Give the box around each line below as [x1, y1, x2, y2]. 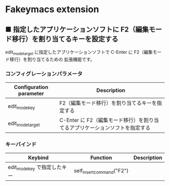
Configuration [14, 84, 49, 91]
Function [90, 154, 112, 161]
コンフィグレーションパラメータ [5, 70, 82, 77]
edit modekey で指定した [8, 164, 62, 172]
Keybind [28, 154, 49, 161]
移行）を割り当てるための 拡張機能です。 [9, 56, 95, 62]
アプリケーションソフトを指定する [69, 125, 151, 132]
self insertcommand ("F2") [73, 167, 129, 175]
